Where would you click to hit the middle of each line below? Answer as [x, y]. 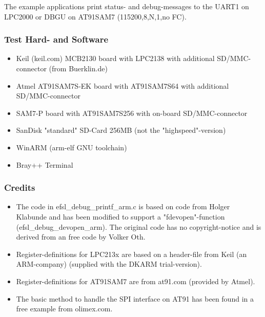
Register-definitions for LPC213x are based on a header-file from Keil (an [131, 254]
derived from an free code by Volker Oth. [81, 237]
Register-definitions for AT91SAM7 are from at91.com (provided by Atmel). [136, 281]
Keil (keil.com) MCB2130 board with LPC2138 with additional [115, 58]
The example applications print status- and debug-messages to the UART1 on [127, 6]
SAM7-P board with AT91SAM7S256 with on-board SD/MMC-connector [132, 113]
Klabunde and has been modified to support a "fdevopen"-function [120, 216]
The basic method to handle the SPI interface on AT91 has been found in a [135, 298]
